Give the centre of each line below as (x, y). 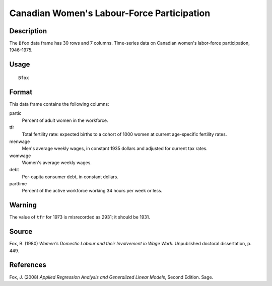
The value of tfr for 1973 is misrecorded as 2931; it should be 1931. (80, 217)
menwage (20, 141)
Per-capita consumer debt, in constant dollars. (70, 177)
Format (21, 92)
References (28, 265)
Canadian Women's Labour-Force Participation (110, 13)
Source (21, 232)
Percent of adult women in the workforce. (65, 120)
